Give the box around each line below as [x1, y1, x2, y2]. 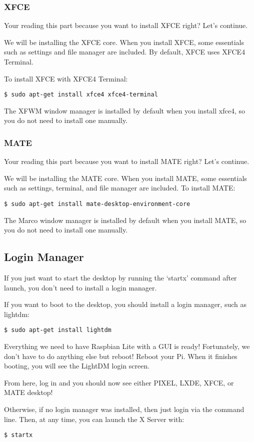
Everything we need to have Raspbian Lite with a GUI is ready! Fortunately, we [4, 341, 250, 351]
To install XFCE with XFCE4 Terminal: [4, 73, 128, 83]
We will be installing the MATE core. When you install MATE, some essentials [4, 172, 247, 183]
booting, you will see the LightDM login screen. [4, 360, 150, 371]
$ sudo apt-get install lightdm [4, 326, 111, 334]
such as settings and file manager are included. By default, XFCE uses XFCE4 [4, 46, 245, 57]
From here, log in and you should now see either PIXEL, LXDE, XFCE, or [4, 377, 234, 387]
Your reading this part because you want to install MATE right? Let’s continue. [4, 156, 249, 166]
